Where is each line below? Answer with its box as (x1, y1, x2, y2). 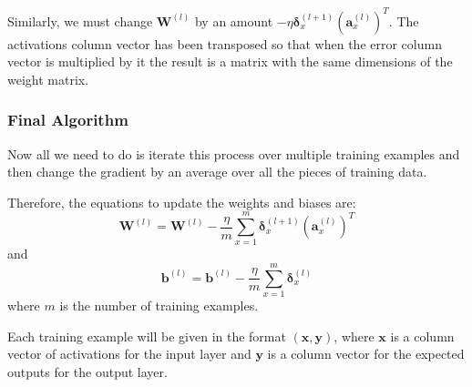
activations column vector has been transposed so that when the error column (7, 34, 442, 53)
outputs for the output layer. (7, 362, 168, 381)
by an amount (194, 11, 273, 30)
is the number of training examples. (59, 296, 259, 315)
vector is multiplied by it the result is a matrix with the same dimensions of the (7, 52, 453, 71)
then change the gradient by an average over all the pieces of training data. (7, 162, 427, 181)
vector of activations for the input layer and (7, 344, 251, 363)
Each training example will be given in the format (7, 326, 286, 345)
